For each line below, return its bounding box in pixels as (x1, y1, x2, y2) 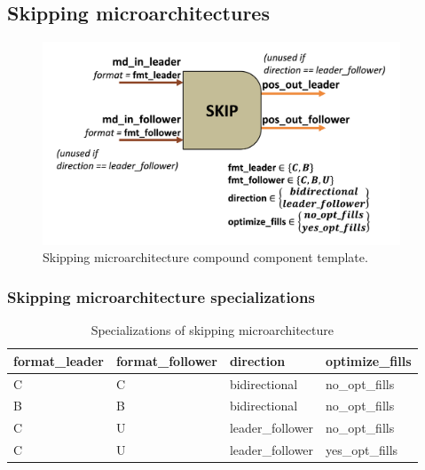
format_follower (115, 351, 217, 370)
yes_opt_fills (326, 441, 398, 459)
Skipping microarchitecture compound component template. (43, 248, 368, 267)
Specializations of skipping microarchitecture (91, 321, 334, 339)
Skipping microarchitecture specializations (7, 285, 315, 307)
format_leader (13, 351, 104, 370)
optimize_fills (326, 351, 412, 370)
